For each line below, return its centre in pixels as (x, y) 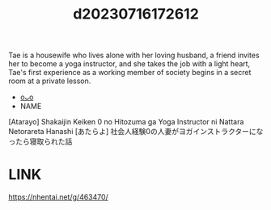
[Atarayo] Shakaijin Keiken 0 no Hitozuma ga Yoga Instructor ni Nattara (126, 122)
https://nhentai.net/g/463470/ (59, 197)
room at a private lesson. (50, 81)
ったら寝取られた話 (40, 141)
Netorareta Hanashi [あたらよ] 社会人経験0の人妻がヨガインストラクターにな (136, 132)
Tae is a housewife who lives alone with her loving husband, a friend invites (134, 55)
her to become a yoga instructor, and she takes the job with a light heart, (129, 64)
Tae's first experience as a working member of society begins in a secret (130, 73)
